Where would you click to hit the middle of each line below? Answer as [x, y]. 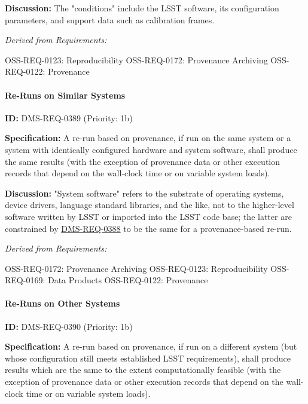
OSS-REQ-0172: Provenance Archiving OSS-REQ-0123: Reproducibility [136, 268]
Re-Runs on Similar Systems [65, 95]
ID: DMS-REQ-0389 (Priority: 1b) [69, 117]
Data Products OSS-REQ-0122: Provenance [128, 280]
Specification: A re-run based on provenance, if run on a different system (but [151, 346]
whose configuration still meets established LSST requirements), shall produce [148, 358]
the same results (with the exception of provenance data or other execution [143, 161]
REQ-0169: [25, 280]
